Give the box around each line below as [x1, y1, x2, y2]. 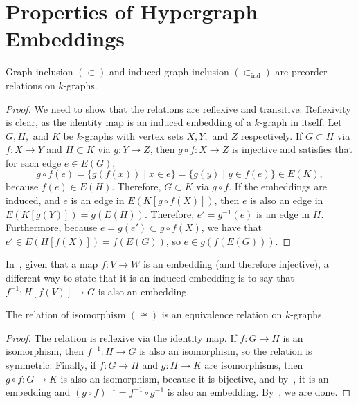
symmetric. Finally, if [6, 358, 96, 371]
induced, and [6, 193, 60, 208]
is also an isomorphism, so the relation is [139, 344, 312, 358]
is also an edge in [250, 193, 323, 208]
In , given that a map [6, 257, 98, 271]
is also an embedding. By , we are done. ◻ [167, 385, 351, 399]
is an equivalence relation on [161, 307, 283, 322]
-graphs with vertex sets [81, 128, 184, 143]
